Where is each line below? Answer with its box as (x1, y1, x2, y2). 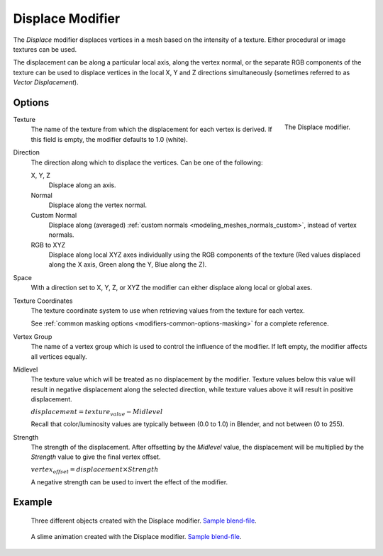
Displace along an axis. (48, 181, 116, 189)
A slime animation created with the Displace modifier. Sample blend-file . (30, 533, 242, 541)
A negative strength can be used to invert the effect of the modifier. (30, 477, 228, 486)
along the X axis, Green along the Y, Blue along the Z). (48, 260, 207, 269)
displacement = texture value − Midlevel (30, 408, 163, 418)
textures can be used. (13, 45, 77, 53)
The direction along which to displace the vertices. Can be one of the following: (30, 158, 263, 167)
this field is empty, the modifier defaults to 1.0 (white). (30, 135, 188, 143)
